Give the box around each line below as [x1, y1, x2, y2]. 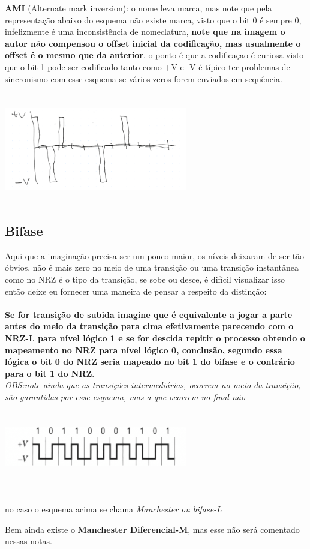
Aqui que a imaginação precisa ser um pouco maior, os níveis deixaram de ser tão [5, 249, 305, 262]
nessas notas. [5, 535, 52, 547]
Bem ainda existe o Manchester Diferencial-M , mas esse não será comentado [5, 523, 300, 535]
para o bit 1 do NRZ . [5, 367, 95, 379]
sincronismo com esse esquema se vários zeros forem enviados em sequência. [5, 72, 282, 85]
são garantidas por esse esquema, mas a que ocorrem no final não [5, 390, 246, 403]
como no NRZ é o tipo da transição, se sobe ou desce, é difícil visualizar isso [5, 272, 285, 285]
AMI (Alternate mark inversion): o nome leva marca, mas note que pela [5, 2, 272, 14]
